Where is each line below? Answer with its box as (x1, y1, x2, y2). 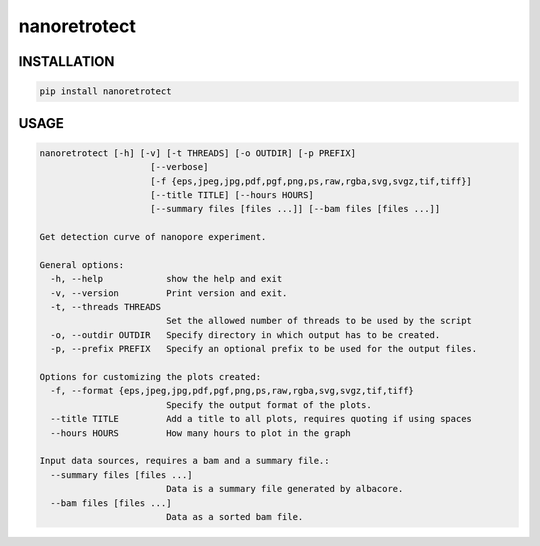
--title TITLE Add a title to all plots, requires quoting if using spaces (50, 413, 472, 425)
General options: (39, 259, 125, 270)
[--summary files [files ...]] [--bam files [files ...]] (150, 203, 441, 215)
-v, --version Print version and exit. (50, 287, 288, 299)
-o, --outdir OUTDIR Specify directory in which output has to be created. (50, 329, 441, 340)
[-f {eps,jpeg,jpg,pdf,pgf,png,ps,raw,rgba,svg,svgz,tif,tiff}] (150, 175, 472, 187)
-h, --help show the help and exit (50, 273, 283, 285)
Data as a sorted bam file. (165, 511, 304, 522)
